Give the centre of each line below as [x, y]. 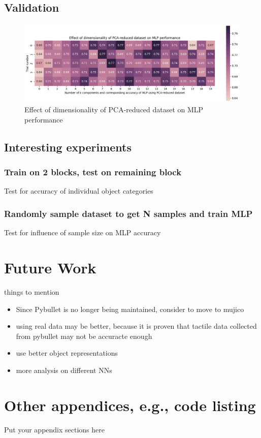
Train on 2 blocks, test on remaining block [93, 172]
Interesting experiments [68, 147]
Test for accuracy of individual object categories [79, 191]
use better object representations [67, 353]
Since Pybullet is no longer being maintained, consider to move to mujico [130, 309]
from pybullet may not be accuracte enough [84, 336]
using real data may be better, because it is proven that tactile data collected [136, 326]
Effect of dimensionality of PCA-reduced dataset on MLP [114, 109]
